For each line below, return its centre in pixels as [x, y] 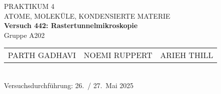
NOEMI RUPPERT [118, 55]
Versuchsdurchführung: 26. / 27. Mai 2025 [69, 85]
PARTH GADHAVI [42, 55]
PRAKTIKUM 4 [29, 6]
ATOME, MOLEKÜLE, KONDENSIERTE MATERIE [87, 16]
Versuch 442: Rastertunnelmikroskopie [71, 25]
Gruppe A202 [24, 35]
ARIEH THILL [186, 55]
